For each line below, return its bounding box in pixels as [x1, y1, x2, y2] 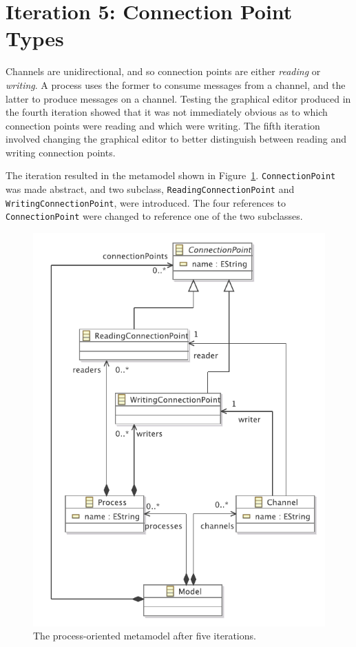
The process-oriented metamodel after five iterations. [33, 628, 256, 643]
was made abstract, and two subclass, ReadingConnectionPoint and [6, 182, 295, 196]
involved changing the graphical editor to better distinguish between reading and [6, 132, 347, 146]
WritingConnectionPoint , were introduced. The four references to [6, 195, 286, 209]
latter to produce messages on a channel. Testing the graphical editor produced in [6, 91, 351, 105]
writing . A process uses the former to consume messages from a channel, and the [6, 77, 346, 92]
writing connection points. [6, 145, 116, 159]
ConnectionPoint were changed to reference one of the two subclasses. [6, 209, 303, 223]
